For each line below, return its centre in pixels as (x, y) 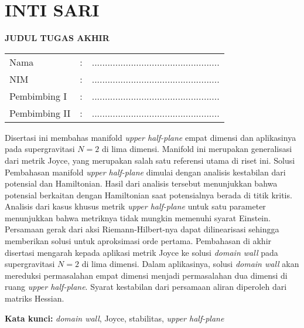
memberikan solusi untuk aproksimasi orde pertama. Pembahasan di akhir (138, 241)
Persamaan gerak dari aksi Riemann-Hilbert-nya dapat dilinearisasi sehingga (142, 229)
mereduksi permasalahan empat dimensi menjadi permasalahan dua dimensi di (146, 275)
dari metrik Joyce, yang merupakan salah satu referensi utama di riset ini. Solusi (150, 160)
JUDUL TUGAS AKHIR (57, 38)
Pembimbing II (40, 113)
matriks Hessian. (35, 298)
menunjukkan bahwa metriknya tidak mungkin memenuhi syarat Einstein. (138, 217)
